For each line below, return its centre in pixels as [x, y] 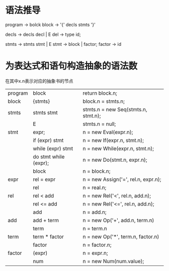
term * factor [48, 236]
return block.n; [100, 93]
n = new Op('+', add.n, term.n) [118, 220]
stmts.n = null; [99, 124]
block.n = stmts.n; [104, 101]
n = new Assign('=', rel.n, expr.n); [122, 179]
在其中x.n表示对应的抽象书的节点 [39, 81]
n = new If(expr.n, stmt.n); [113, 140]
